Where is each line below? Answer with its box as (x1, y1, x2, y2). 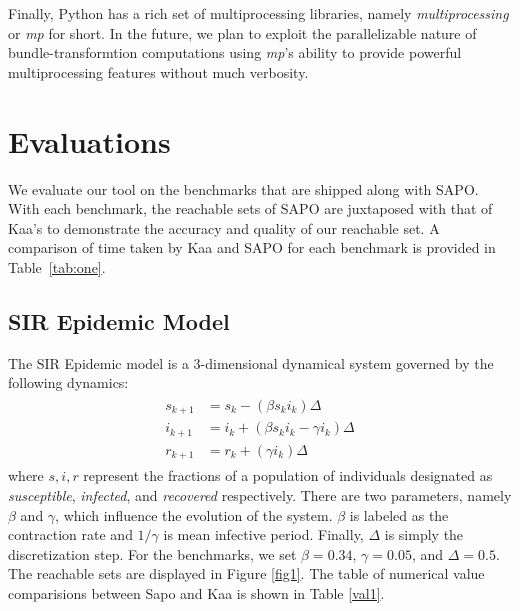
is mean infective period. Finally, (163, 524, 364, 545)
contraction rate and (8, 524, 133, 545)
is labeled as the (349, 504, 449, 525)
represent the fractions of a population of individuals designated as (83, 465, 493, 486)
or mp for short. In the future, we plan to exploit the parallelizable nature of (8, 22, 477, 43)
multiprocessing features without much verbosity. (8, 61, 309, 82)
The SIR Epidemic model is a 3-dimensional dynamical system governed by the (8, 352, 494, 373)
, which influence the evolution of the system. (55, 504, 333, 525)
